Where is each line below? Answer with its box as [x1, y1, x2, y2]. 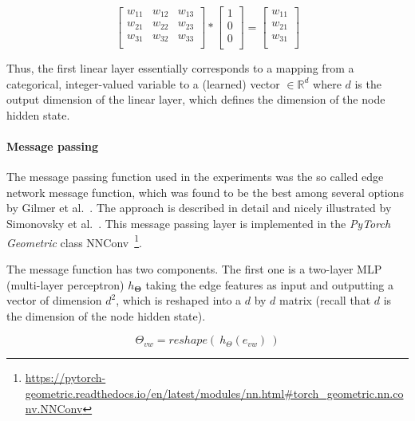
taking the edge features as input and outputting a [145, 276, 394, 293]
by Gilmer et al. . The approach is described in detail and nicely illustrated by [6, 199, 392, 216]
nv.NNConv [25, 400, 83, 417]
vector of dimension [6, 292, 102, 309]
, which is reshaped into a [116, 292, 242, 309]
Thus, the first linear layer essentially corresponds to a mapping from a [6, 60, 354, 77]
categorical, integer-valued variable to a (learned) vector [6, 75, 280, 92]
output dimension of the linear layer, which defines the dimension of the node [6, 91, 385, 108]
